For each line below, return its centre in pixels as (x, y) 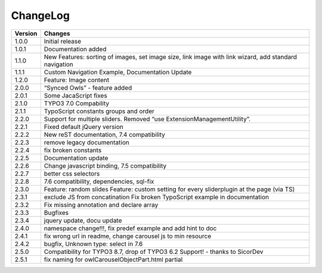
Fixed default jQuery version (83, 127)
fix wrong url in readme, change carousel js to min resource (128, 236)
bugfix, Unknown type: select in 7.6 (93, 244)
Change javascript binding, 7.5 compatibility (105, 165)
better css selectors (72, 174)
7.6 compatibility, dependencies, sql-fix (99, 181)
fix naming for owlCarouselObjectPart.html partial (113, 259)
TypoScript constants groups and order (99, 111)
